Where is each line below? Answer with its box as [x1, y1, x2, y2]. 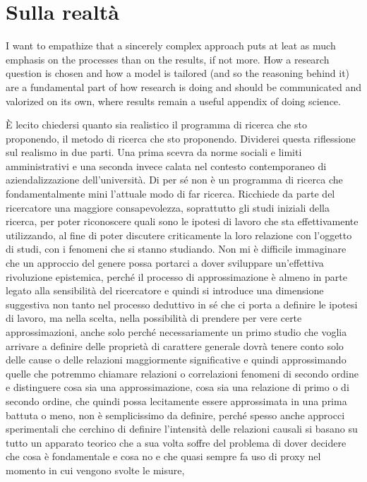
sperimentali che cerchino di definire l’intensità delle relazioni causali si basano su [6, 421, 358, 436]
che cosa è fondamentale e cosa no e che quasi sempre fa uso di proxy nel [6, 449, 321, 464]
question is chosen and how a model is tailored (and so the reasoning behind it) [6, 66, 350, 80]
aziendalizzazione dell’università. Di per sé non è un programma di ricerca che [6, 172, 343, 187]
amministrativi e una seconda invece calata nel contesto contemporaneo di [6, 158, 327, 173]
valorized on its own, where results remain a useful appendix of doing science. [6, 93, 341, 108]
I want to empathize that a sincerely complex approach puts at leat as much [6, 38, 336, 53]
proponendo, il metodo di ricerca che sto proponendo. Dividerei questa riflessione [6, 131, 356, 145]
